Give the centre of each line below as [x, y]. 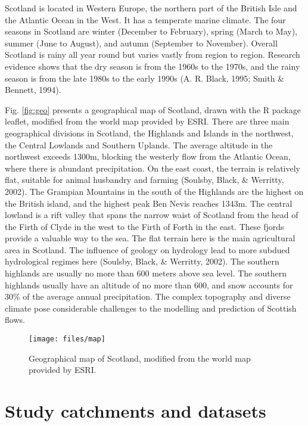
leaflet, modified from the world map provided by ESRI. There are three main [147, 121]
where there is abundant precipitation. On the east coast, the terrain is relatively [153, 168]
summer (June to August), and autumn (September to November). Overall [141, 43]
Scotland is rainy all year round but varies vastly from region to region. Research [153, 55]
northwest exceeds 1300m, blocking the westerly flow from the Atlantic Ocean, [148, 156]
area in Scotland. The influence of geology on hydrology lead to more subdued [147, 249]
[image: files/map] [67, 339]
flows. [15, 320]
